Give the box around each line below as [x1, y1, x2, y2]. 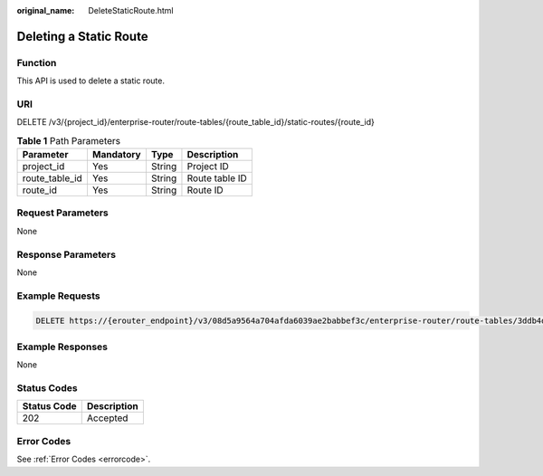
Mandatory [91, 148, 141, 161]
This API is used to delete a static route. [16, 75, 165, 86]
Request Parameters [16, 206, 109, 219]
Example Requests [16, 290, 100, 302]
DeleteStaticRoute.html [88, 5, 174, 15]
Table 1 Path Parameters [16, 134, 121, 147]
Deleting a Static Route [16, 28, 148, 44]
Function [16, 56, 57, 69]
